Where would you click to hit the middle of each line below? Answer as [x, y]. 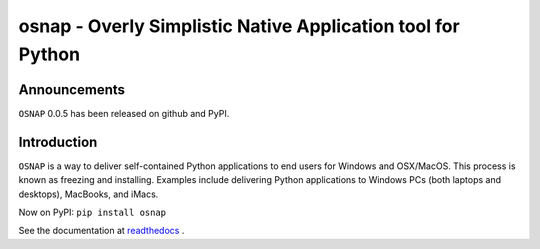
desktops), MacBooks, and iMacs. [88, 194]
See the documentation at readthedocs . [101, 231]
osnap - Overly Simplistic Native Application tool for [239, 26]
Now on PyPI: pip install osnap [92, 212]
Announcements [71, 89]
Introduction [58, 141]
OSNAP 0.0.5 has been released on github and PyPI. [124, 113]
